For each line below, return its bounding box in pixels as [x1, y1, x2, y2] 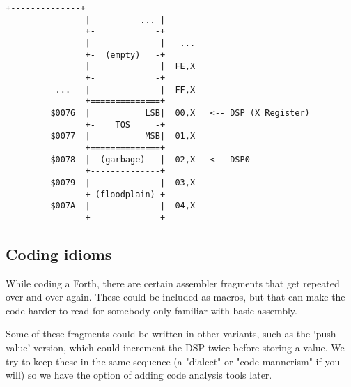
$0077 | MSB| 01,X [50, 131, 196, 142]
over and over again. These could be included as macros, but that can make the [6, 289, 345, 304]
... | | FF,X [55, 84, 196, 95]
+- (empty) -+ [85, 50, 166, 60]
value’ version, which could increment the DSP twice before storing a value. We [6, 340, 345, 355]
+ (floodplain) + [85, 189, 166, 199]
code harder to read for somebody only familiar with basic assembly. [6, 303, 297, 317]
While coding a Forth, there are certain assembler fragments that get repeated [6, 275, 340, 290]
